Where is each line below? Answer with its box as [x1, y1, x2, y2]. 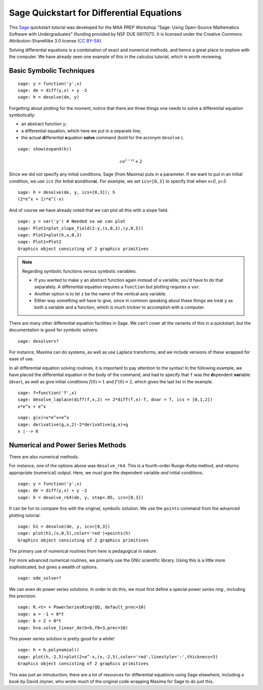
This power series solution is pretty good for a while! [9, 636, 114, 642]
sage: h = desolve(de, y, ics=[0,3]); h [18, 189, 115, 195]
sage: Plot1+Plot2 [18, 239, 62, 245]
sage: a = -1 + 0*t [18, 611, 64, 617]
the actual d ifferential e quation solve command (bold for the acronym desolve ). [21, 135, 185, 141]
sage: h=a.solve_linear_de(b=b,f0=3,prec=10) [18, 625, 129, 630]
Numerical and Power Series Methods [9, 441, 127, 449]
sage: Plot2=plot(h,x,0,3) [18, 232, 82, 238]
